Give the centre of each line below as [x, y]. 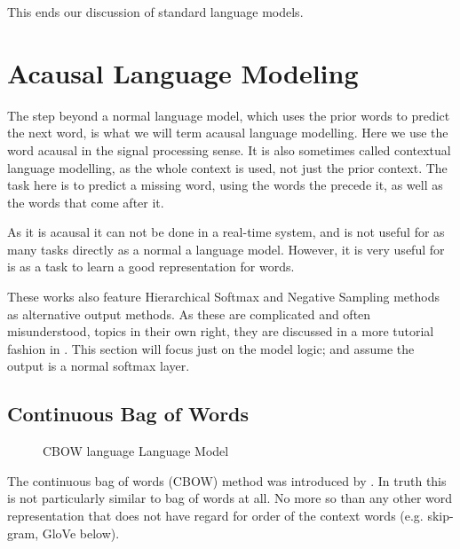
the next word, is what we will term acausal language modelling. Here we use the [228, 133]
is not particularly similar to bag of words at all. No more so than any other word [230, 498]
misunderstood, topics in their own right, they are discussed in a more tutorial [221, 331]
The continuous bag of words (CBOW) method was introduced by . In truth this [227, 480]
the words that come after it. [86, 202]
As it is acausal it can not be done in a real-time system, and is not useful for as [226, 232]
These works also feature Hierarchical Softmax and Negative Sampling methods [223, 297]
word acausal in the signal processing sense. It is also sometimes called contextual [229, 149]
